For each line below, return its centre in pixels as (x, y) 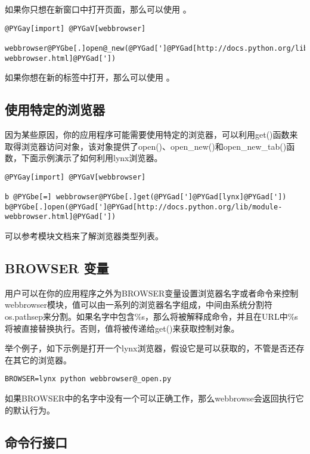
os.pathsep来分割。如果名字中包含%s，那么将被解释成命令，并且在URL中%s (151, 316)
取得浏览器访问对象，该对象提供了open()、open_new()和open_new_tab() (146, 146)
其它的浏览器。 (42, 359)
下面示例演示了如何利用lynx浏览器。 (92, 158)
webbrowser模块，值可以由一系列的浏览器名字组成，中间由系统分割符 (139, 305)
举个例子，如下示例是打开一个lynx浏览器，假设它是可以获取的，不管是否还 (151, 348)
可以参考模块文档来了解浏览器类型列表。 (84, 236)
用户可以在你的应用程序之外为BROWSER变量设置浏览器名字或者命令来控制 (152, 293)
